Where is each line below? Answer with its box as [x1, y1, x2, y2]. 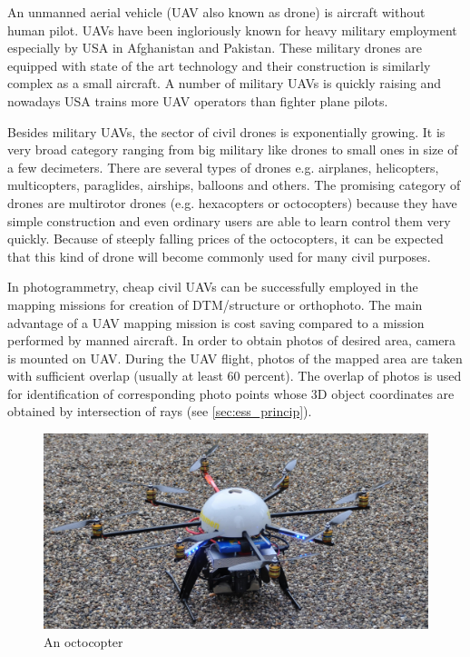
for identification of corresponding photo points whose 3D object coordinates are [7, 383, 455, 403]
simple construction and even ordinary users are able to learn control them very [7, 211, 451, 230]
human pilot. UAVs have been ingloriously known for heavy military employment [7, 20, 457, 39]
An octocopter [44, 632, 123, 651]
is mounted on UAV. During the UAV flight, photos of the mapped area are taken [7, 348, 463, 367]
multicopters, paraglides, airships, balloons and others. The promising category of [7, 175, 461, 194]
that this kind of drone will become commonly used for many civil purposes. [7, 246, 431, 265]
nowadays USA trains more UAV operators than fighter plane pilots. [7, 91, 388, 110]
